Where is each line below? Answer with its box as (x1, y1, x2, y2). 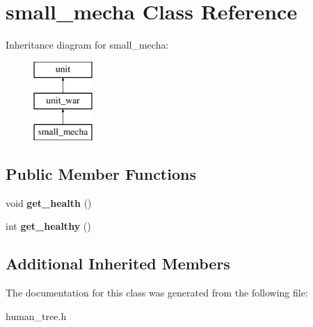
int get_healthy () (6, 219, 91, 233)
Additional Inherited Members (6, 253, 230, 274)
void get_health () (6, 195, 92, 210)
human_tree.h (6, 308, 67, 323)
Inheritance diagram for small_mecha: (6, 37, 169, 52)
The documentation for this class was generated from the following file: (6, 285, 308, 300)
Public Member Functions (6, 163, 196, 185)
